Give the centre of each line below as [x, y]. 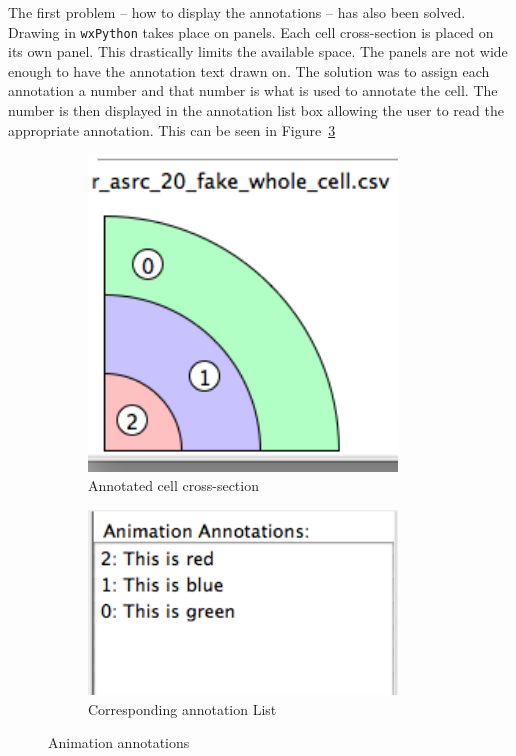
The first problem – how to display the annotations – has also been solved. [237, 12]
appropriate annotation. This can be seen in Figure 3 [172, 129]
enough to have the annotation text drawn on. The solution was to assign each [249, 70]
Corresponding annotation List [182, 708]
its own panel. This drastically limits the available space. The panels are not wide [258, 51]
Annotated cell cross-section [173, 485]
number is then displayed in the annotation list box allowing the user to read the [256, 110]
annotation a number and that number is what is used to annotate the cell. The [253, 90]
